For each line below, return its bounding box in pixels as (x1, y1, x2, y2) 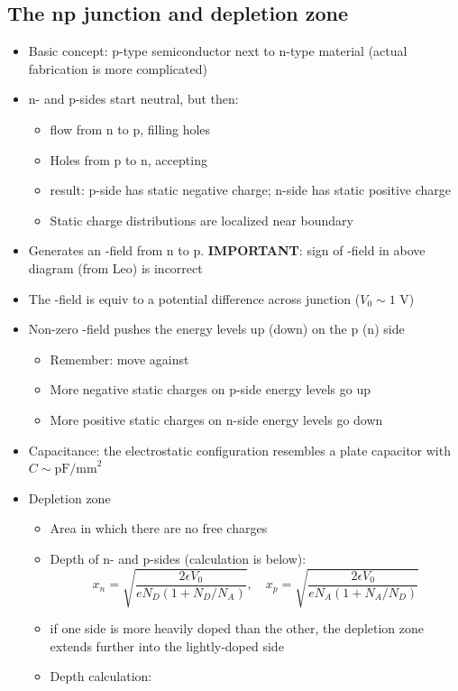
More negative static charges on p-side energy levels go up (50, 380, 371, 399)
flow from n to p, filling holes (50, 119, 211, 138)
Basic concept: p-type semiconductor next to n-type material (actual (28, 41, 408, 60)
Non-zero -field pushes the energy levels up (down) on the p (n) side (28, 319, 405, 338)
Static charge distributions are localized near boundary (50, 210, 353, 229)
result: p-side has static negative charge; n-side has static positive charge (50, 180, 451, 199)
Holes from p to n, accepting (50, 150, 207, 169)
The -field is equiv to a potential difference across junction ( (28, 289, 361, 308)
